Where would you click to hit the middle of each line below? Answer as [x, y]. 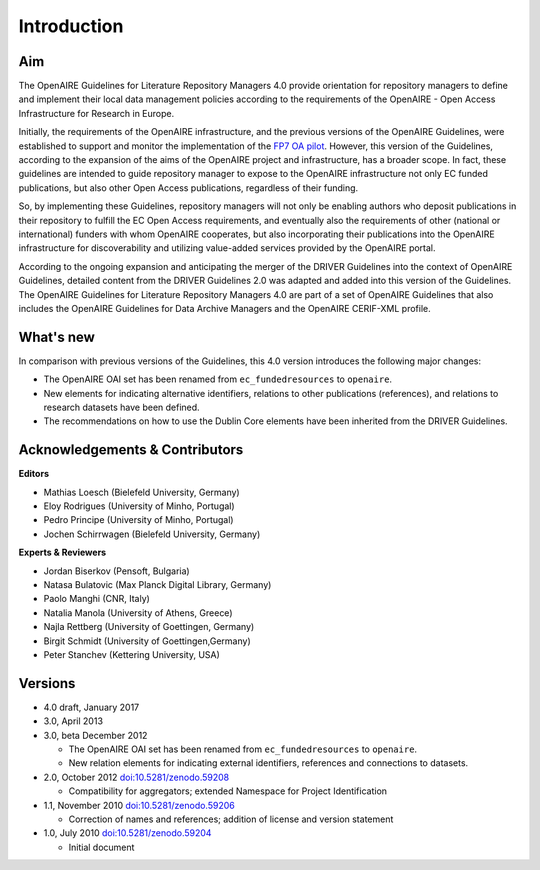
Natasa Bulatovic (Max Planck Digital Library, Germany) [157, 585]
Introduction [71, 26]
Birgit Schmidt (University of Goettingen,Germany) [147, 641]
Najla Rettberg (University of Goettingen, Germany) [149, 627]
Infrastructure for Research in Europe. [96, 113]
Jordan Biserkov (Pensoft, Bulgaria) [116, 571]
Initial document [101, 847]
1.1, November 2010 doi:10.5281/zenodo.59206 [139, 805]
